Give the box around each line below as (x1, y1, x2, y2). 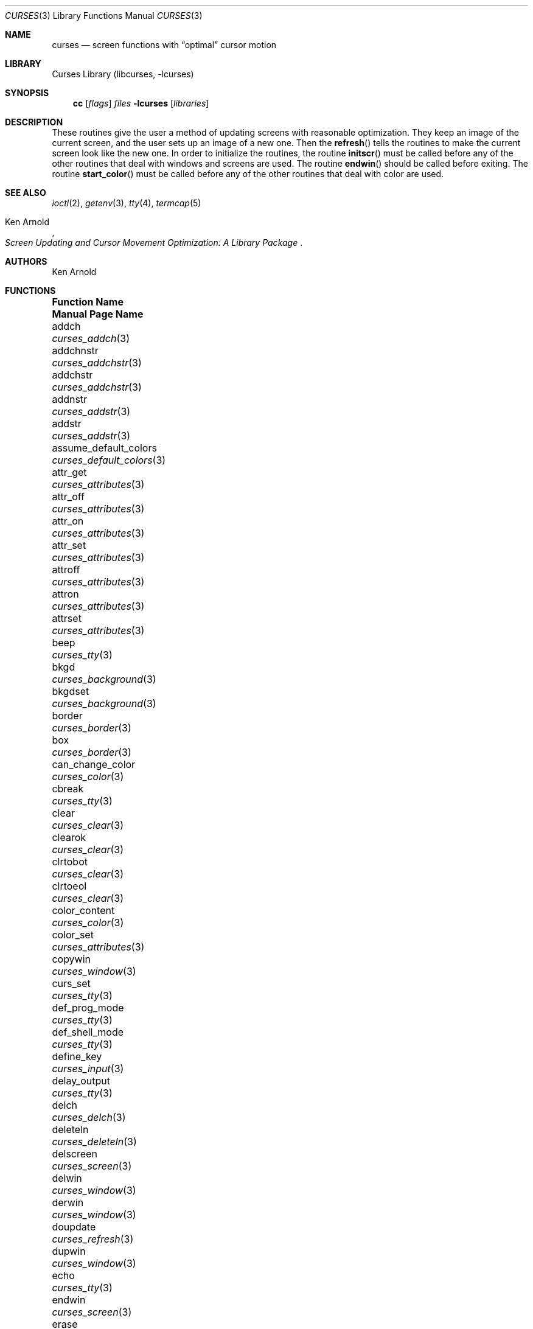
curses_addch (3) (52, 332, 130, 344)
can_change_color (52, 758, 136, 770)
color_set (52, 929, 94, 941)
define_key (52, 1050, 102, 1062)
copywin (52, 953, 91, 965)
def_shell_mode (52, 1026, 124, 1038)
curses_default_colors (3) (52, 454, 166, 466)
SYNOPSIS (5, 88, 49, 98)
